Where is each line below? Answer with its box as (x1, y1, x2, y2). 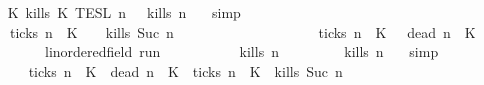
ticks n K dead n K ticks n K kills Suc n (28, 60, 343, 81)
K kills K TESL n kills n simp (7, 2, 241, 22)
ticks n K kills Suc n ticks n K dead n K (9, 21, 476, 42)
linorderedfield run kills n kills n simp (44, 41, 439, 62)
